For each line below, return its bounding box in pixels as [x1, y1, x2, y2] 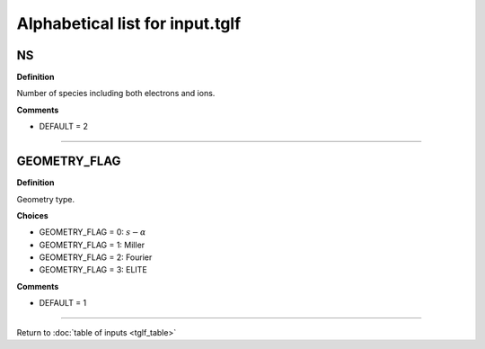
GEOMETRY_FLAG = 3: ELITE [39, 264, 147, 275]
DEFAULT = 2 [39, 121, 89, 132]
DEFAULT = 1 [39, 298, 87, 309]
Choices [16, 210, 48, 220]
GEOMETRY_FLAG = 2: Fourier [39, 252, 153, 263]
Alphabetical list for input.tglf [16, 13, 242, 33]
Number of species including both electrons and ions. [16, 88, 216, 99]
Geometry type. [16, 193, 75, 204]
